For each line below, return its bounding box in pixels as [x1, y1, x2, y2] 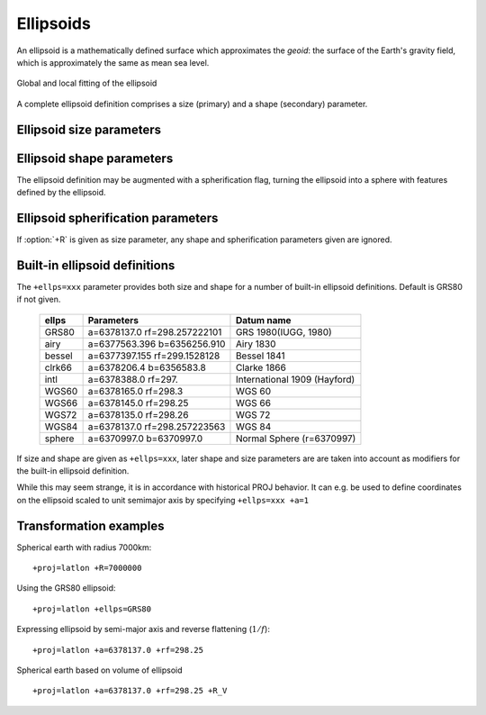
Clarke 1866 [235, 361, 287, 374]
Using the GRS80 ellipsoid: [16, 583, 116, 593]
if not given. [16, 294, 61, 305]
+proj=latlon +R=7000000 [32, 563, 142, 574]
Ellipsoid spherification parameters [16, 210, 219, 225]
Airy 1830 [235, 338, 276, 350]
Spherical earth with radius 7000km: [16, 541, 152, 553]
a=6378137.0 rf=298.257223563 [87, 420, 226, 432]
